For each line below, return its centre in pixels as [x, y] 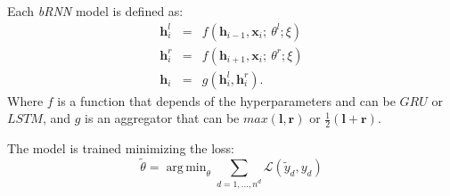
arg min [186, 167]
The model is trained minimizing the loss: [121, 148]
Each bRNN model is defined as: [95, 11]
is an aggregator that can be [162, 118]
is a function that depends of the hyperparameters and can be [226, 100]
